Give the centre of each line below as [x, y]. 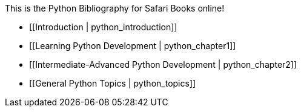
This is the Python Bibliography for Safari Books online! [115, 8]
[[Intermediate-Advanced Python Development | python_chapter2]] [163, 64]
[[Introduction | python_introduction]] [103, 27]
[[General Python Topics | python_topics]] [113, 83]
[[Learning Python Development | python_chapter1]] [133, 46]
